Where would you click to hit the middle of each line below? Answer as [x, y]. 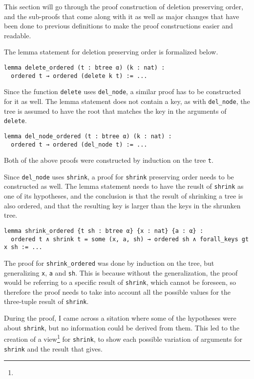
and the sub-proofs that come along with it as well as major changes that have [122, 16]
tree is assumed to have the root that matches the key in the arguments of [115, 111]
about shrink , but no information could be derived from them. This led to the [122, 327]
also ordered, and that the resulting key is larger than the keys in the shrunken [122, 205]
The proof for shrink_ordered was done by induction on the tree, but [109, 263]
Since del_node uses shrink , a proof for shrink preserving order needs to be [119, 176]
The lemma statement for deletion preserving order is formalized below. [111, 52]
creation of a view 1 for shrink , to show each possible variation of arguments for [123, 338]
